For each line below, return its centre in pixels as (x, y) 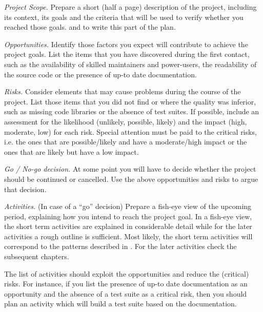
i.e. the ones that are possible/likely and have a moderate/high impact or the (126, 142)
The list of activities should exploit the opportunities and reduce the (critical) (127, 273)
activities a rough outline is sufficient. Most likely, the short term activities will (128, 236)
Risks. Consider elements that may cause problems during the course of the (123, 91)
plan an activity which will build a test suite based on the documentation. (120, 304)
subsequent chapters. (37, 256)
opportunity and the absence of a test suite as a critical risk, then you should (126, 293)
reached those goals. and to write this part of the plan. (90, 27)
